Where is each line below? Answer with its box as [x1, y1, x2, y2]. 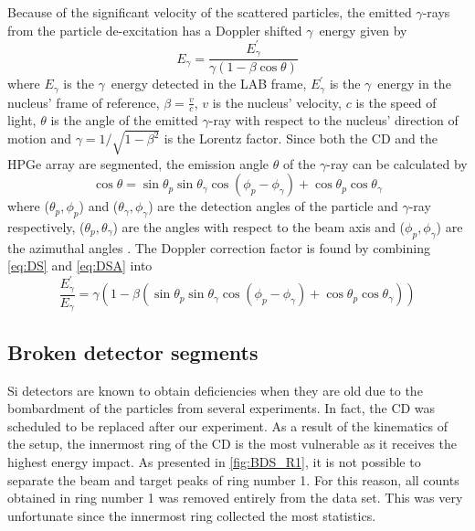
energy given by [319, 20, 407, 39]
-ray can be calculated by [326, 154, 468, 173]
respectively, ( [7, 217, 85, 236]
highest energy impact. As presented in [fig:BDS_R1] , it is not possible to [7, 451, 421, 471]
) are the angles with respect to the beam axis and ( [112, 217, 406, 236]
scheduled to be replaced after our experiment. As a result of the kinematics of [7, 416, 448, 435]
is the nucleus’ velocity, [212, 92, 342, 112]
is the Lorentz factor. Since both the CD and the [164, 129, 438, 148]
